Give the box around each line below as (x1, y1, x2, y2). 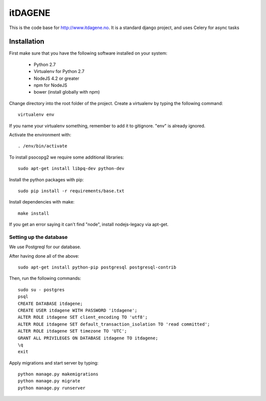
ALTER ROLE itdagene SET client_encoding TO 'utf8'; (18, 314, 148, 320)
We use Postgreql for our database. (9, 244, 81, 250)
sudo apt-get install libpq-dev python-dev (18, 166, 125, 171)
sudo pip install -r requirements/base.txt (18, 188, 125, 194)
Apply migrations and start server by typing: (9, 360, 99, 366)
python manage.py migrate (18, 378, 81, 384)
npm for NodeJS (33, 82, 67, 88)
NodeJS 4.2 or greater (33, 75, 79, 81)
